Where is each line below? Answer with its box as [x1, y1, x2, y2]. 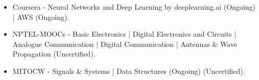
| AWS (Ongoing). [12, 11, 69, 22]
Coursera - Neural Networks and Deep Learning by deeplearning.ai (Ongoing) [12, 2, 256, 12]
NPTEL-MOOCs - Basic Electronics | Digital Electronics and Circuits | [12, 29, 237, 39]
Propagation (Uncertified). [12, 48, 96, 59]
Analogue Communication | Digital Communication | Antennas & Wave [12, 38, 238, 49]
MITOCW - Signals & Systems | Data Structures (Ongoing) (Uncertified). [12, 65, 245, 76]
